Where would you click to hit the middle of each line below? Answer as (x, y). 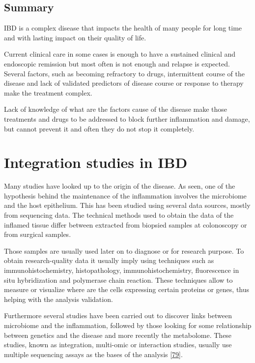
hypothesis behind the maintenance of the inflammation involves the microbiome (125, 195)
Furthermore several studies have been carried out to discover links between (118, 315)
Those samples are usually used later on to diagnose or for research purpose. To (124, 250)
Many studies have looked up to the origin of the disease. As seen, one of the (120, 186)
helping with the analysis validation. (58, 299)
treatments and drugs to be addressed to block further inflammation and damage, (127, 118)
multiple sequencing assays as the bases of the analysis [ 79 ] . (93, 354)
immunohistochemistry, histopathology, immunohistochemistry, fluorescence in (122, 270)
